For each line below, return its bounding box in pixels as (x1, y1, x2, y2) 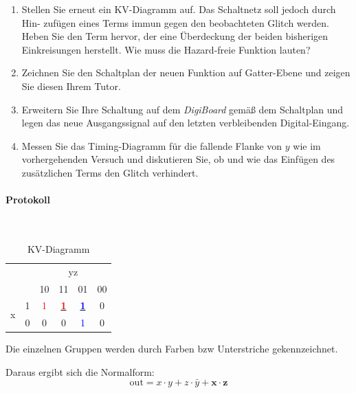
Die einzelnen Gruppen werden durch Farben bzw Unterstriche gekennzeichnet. (5, 341, 338, 356)
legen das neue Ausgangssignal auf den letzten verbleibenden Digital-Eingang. (21, 115, 350, 130)
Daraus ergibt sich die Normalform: (5, 364, 155, 379)
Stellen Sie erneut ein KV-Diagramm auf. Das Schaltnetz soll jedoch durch (21, 2, 336, 16)
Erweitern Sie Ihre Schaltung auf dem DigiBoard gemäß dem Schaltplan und (21, 102, 344, 116)
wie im (293, 138, 321, 153)
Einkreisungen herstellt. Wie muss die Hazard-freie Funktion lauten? (21, 42, 311, 56)
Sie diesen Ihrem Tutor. (21, 78, 121, 93)
